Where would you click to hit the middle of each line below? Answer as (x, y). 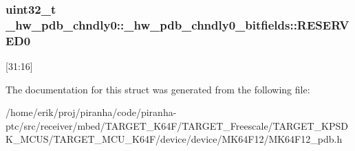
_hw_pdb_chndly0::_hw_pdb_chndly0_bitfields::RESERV (177, 24)
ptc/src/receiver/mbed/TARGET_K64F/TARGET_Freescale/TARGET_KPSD (177, 125)
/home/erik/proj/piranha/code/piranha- (91, 112)
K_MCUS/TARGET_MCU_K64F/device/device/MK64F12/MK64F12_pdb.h (174, 139)
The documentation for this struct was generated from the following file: (158, 89)
